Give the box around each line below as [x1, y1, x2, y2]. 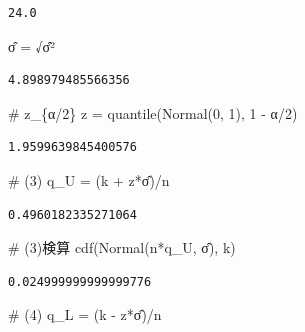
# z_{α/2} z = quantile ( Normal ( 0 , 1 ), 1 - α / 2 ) [8, 102, 298, 123]
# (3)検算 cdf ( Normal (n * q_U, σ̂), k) [8, 237, 236, 258]
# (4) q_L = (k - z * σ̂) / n [8, 304, 162, 325]
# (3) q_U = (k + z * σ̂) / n [8, 169, 170, 190]
